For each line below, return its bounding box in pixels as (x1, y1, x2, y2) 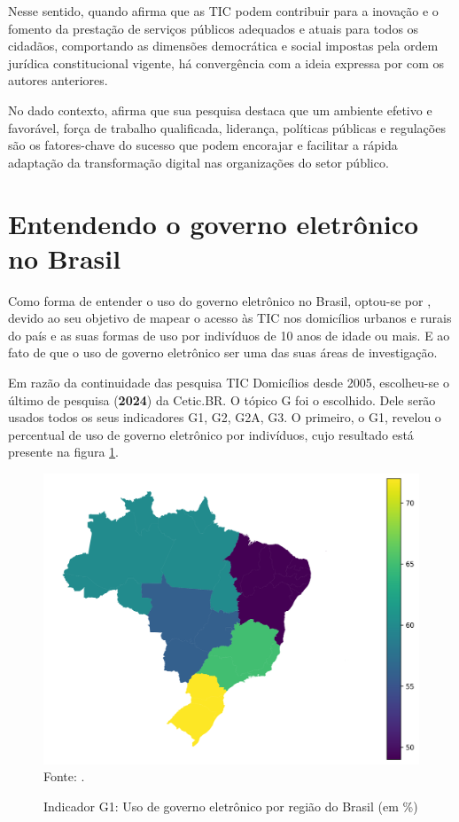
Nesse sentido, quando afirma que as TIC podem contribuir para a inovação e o (8, 2, 439, 20)
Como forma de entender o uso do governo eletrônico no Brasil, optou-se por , (8, 291, 432, 309)
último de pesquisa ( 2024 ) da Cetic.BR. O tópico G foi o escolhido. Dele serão (8, 390, 436, 409)
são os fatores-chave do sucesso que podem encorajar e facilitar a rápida (8, 136, 398, 154)
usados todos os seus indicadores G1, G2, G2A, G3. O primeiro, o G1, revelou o (8, 408, 441, 427)
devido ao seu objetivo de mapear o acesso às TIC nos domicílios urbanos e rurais (8, 309, 452, 327)
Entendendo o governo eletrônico (8, 205, 419, 241)
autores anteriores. (8, 71, 108, 90)
